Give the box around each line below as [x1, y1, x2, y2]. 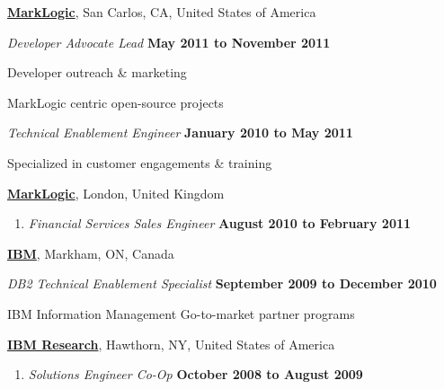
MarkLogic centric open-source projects [7, 93, 224, 111]
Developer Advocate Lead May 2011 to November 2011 [7, 32, 331, 51]
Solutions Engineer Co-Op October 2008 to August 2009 [28, 365, 363, 384]
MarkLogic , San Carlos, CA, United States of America [7, 3, 316, 21]
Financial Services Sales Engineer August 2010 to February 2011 [28, 214, 412, 233]
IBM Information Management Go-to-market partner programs [7, 304, 355, 323]
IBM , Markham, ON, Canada [7, 243, 174, 262]
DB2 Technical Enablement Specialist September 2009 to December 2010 [7, 274, 437, 293]
